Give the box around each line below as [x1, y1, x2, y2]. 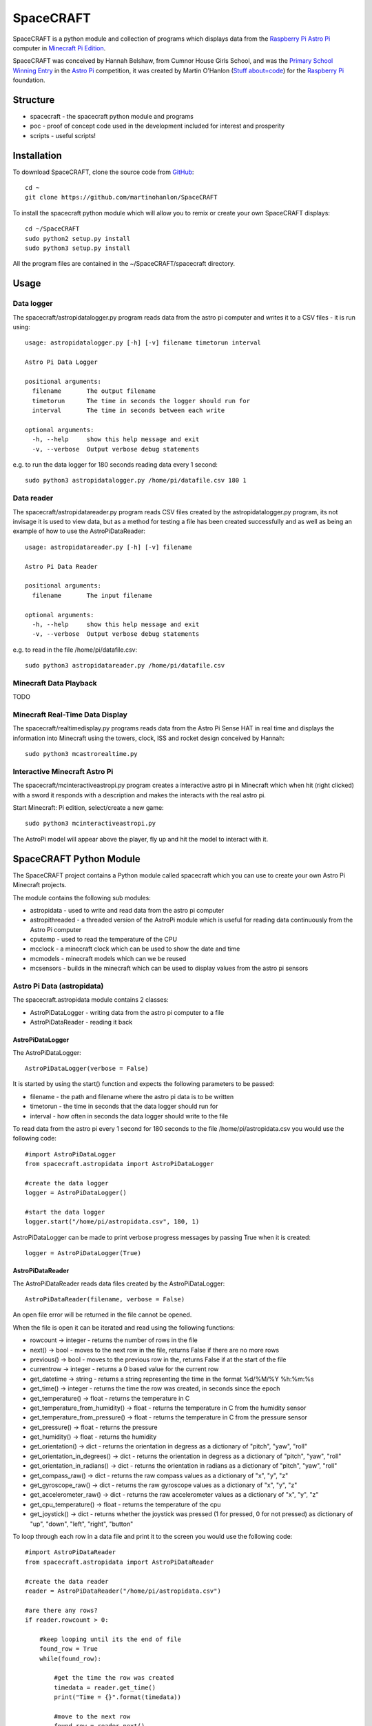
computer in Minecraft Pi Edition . [12, 43, 106, 52]
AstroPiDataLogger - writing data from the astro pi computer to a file [30, 1008, 224, 1016]
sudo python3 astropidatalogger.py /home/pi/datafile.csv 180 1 [25, 476, 247, 485]
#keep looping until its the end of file [39, 1635, 182, 1643]
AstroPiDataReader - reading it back [30, 1018, 133, 1027]
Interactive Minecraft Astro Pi [12, 766, 114, 776]
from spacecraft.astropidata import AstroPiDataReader [25, 1558, 214, 1566]
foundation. [12, 76, 45, 84]
